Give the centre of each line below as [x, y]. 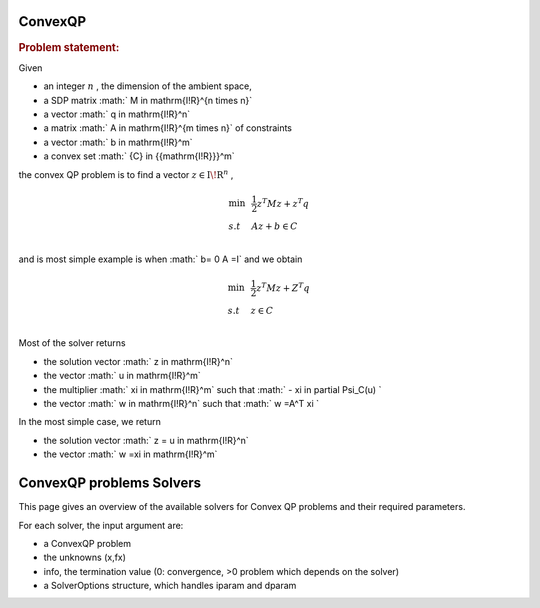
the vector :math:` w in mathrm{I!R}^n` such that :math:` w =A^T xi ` [181, 404]
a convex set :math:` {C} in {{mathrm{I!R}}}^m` [139, 156]
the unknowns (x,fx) [85, 557]
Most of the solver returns [72, 343]
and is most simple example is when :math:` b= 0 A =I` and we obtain [160, 259]
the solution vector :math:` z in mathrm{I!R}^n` [138, 361]
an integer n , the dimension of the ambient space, [147, 86]
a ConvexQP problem [87, 543]
